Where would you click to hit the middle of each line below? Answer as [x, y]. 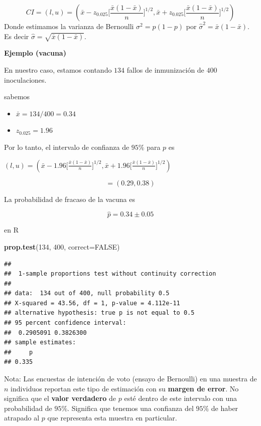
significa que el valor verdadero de [60, 398]
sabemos [17, 96]
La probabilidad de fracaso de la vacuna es [70, 199]
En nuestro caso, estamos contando [58, 69]
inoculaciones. [25, 79]
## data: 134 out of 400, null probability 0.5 [87, 293]
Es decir [17, 36]
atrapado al [22, 418]
